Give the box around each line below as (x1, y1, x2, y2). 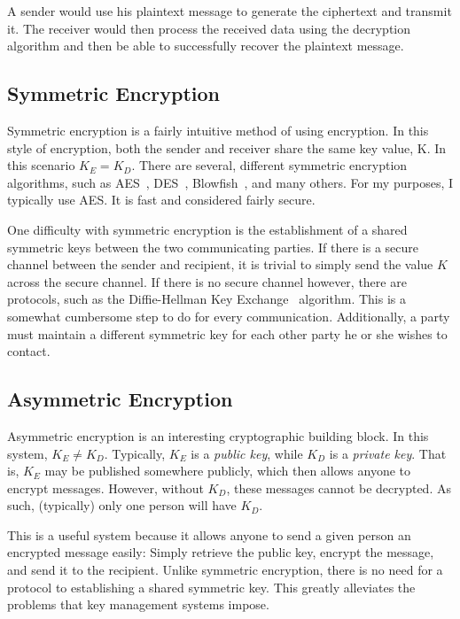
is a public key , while (191, 444, 303, 462)
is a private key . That (329, 444, 447, 462)
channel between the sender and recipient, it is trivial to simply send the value (7, 255, 433, 274)
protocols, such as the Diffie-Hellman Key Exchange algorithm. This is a (7, 290, 406, 308)
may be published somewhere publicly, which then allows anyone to (44, 461, 411, 480)
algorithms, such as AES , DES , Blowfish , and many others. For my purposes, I (7, 173, 453, 191)
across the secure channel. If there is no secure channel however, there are (7, 272, 407, 290)
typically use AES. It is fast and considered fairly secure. (7, 190, 316, 209)
